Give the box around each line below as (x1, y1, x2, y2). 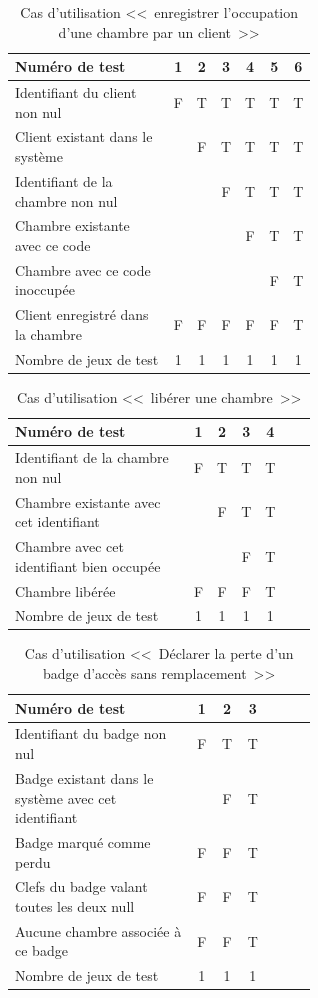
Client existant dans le (15, 126, 153, 147)
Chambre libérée (15, 580, 116, 601)
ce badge (15, 940, 68, 961)
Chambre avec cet (15, 536, 124, 557)
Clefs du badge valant (15, 876, 148, 897)
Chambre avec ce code (15, 259, 151, 280)
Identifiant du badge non (15, 723, 167, 744)
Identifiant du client (15, 82, 137, 103)
